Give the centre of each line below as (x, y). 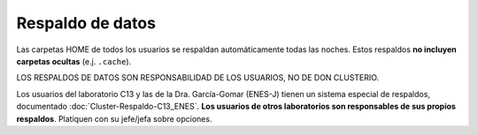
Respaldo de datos (86, 23)
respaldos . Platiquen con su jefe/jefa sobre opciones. (114, 118)
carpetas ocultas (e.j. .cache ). (74, 61)
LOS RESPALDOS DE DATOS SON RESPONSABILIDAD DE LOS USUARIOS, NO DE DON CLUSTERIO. (198, 78)
